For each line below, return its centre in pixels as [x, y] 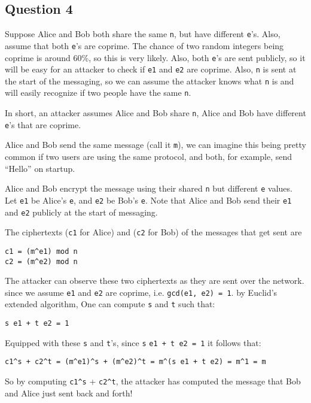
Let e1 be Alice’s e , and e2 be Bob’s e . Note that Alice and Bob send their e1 [148, 200]
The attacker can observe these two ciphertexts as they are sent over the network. [155, 281]
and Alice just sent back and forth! [69, 393]
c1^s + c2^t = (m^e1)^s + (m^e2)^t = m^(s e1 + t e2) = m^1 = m [135, 362]
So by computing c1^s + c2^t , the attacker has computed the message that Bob [153, 381]
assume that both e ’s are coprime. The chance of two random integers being [144, 45]
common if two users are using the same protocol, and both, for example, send [149, 157]
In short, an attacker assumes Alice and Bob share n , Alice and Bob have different [155, 113]
